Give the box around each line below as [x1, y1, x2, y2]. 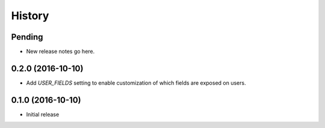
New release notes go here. [26, 48, 95, 55]
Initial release [26, 111, 60, 118]
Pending [11, 32, 43, 42]
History [11, 9, 49, 22]
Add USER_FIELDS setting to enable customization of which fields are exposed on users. [26, 79, 246, 87]
